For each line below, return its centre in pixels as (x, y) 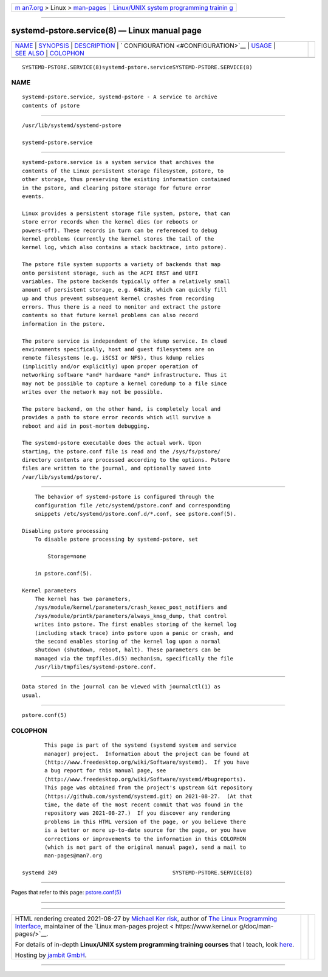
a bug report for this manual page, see (105, 771)
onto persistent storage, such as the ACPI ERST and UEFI (110, 273)
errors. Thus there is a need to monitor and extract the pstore (121, 307)
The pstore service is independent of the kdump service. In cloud (125, 341)
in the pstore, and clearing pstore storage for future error (117, 188)
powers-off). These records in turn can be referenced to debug (120, 230)
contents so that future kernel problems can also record (110, 315)
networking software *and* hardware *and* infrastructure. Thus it (125, 375)
